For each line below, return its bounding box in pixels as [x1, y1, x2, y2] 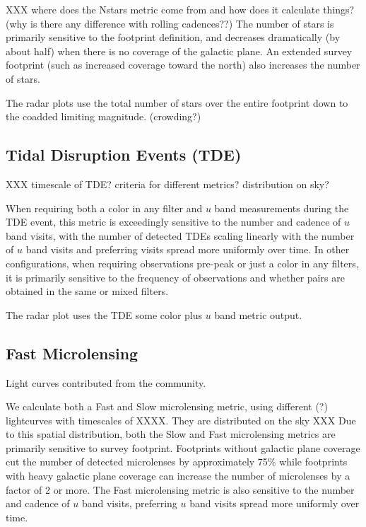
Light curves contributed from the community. [6, 375, 206, 390]
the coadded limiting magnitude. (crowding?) [6, 109, 201, 124]
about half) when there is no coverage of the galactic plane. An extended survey [6, 43, 353, 58]
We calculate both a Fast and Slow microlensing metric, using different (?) [6, 399, 328, 414]
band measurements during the [214, 200, 349, 215]
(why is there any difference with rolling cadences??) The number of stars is [6, 16, 334, 30]
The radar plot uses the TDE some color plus [6, 307, 203, 322]
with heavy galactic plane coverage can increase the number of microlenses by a [6, 468, 350, 483]
